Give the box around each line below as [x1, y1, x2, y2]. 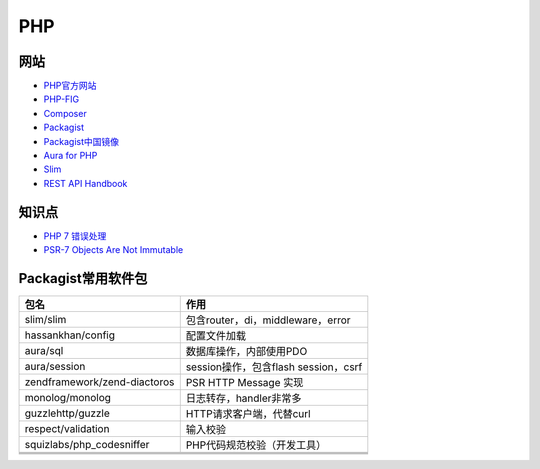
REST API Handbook [43, 177, 128, 189]
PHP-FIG [43, 93, 80, 105]
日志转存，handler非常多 [185, 391, 302, 405]
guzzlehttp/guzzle [24, 406, 110, 420]
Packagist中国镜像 [43, 135, 120, 147]
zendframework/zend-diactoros [24, 375, 175, 389]
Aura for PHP [43, 150, 98, 162]
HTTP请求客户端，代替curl [185, 407, 311, 420]
